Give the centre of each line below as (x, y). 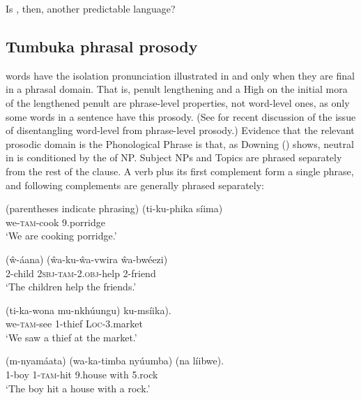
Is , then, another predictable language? (91, 8)
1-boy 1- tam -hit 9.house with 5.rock (82, 375)
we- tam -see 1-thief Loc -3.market (75, 324)
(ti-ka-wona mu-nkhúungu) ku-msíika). (89, 310)
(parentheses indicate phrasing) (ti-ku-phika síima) (114, 208)
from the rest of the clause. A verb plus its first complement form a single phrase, (180, 171)
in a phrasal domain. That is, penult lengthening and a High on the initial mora (177, 89)
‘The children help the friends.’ (71, 287)
